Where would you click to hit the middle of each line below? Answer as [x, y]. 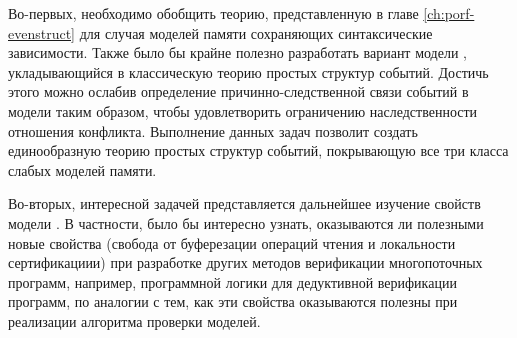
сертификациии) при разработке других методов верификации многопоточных [245, 262]
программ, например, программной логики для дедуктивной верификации [232, 281]
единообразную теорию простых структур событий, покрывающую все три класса [258, 150]
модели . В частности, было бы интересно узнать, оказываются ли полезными [246, 222]
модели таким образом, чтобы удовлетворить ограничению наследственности [243, 110]
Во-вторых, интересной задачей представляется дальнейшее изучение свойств [244, 203]
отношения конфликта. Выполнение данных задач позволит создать [213, 130]
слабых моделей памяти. [82, 169]
